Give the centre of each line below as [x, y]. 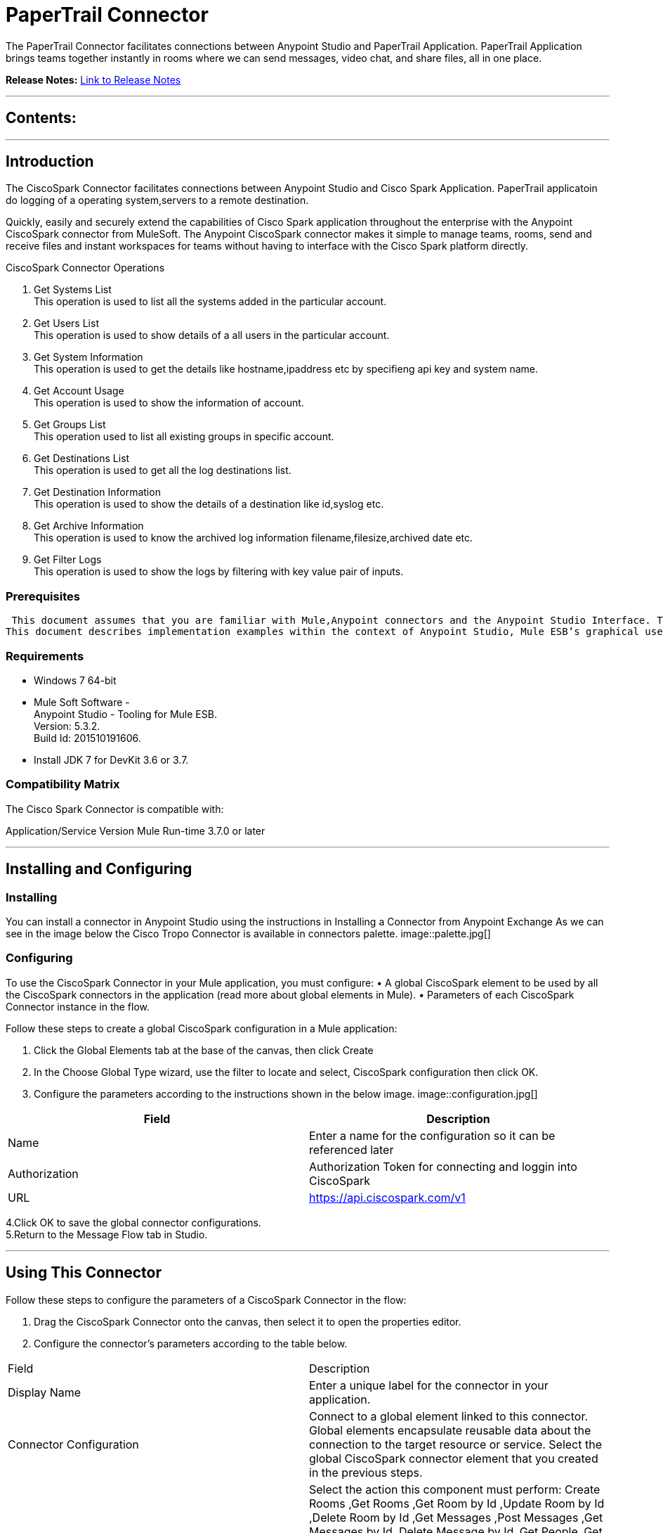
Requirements [45, 656]
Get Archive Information [89, 526]
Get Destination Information [97, 492]
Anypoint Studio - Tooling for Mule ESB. [125, 714]
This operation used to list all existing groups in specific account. [184, 437]
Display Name [45, 1392]
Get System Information [88, 357]
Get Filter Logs [68, 560]
